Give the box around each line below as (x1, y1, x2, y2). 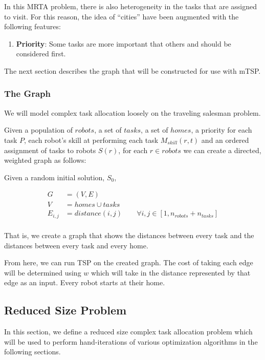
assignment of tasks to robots (4, 144, 96, 155)
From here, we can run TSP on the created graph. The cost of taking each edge (4, 257, 253, 268)
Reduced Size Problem (4, 302, 127, 318)
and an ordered (201, 134, 249, 145)
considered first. (16, 48, 66, 59)
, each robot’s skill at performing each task (24, 134, 159, 145)
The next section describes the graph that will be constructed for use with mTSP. (4, 65, 261, 76)
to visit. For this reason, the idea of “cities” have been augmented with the (4, 11, 239, 22)
